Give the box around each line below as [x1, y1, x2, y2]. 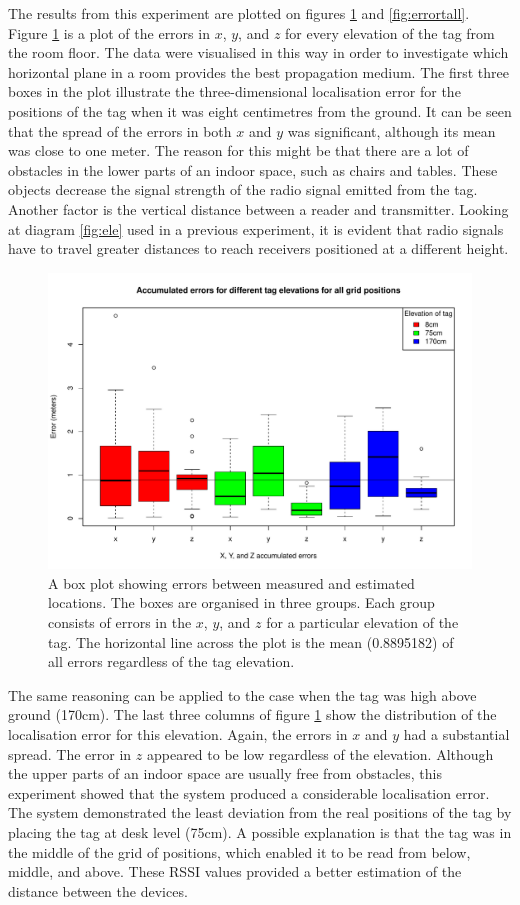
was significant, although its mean [287, 120, 496, 141]
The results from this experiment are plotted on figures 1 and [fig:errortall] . [8, 3, 470, 23]
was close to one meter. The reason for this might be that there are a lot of [8, 140, 469, 161]
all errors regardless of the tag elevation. [48, 651, 295, 672]
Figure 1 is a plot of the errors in [8, 22, 210, 43]
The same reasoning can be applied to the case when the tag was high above [8, 684, 477, 705]
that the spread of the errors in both [8, 120, 232, 141]
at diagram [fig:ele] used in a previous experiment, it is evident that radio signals [8, 218, 504, 239]
